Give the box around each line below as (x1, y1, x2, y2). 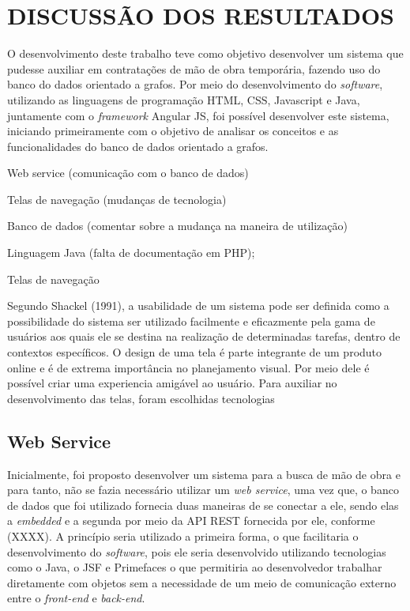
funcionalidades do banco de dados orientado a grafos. (7, 138, 269, 154)
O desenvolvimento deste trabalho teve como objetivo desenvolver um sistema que (7, 45, 404, 62)
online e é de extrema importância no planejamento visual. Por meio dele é (7, 359, 370, 375)
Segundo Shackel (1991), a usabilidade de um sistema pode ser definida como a (7, 297, 389, 314)
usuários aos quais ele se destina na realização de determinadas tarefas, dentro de (7, 328, 401, 345)
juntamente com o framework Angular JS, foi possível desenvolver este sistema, (7, 107, 389, 123)
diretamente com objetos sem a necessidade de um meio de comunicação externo (7, 574, 397, 590)
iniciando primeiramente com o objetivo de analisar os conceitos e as (7, 123, 339, 139)
